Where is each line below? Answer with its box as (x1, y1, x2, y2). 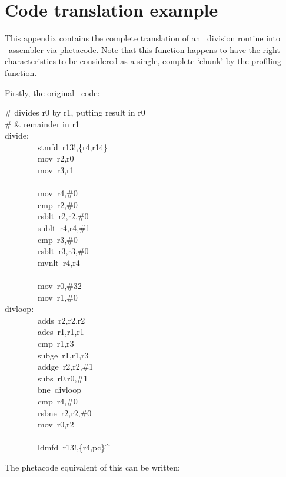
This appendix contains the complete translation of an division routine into (5, 32, 280, 44)
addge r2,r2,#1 (37, 360, 94, 373)
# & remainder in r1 (5, 117, 79, 130)
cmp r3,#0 (37, 233, 78, 245)
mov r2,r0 (37, 152, 74, 165)
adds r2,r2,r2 (37, 314, 85, 326)
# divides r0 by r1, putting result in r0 (5, 106, 145, 119)
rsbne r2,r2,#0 (37, 406, 92, 419)
